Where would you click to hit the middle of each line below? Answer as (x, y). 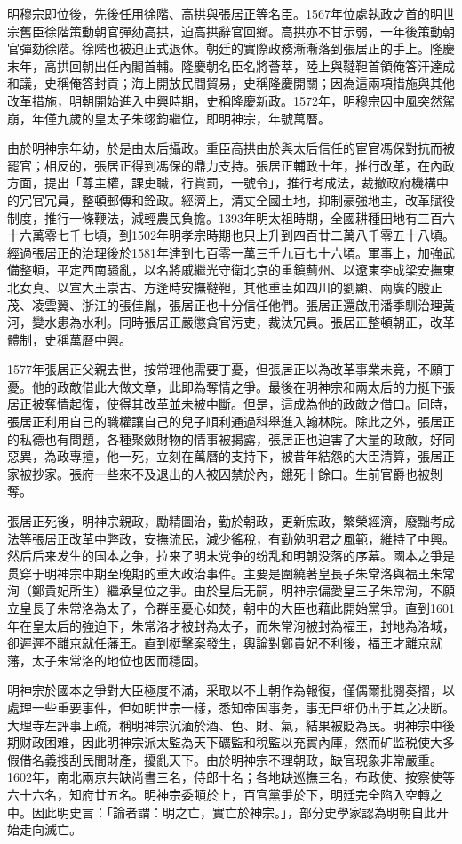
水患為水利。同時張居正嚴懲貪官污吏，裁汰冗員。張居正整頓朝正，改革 (249, 322)
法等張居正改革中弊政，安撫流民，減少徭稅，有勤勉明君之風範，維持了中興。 (231, 538)
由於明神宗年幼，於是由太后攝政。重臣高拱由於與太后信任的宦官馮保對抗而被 (231, 148)
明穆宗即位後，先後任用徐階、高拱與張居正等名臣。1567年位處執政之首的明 (225, 13)
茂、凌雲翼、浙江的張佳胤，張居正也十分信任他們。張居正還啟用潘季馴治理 (225, 304)
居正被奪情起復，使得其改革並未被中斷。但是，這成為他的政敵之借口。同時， (231, 404)
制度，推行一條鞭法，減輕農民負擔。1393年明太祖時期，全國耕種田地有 (212, 217)
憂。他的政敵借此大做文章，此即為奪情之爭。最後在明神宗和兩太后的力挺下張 (231, 386)
